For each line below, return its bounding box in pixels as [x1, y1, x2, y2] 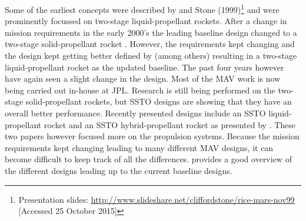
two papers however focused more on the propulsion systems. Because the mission [5, 130, 300, 142]
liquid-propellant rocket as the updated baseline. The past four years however [5, 61, 284, 73]
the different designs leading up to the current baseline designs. [5, 164, 232, 176]
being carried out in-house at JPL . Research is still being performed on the [5, 83, 275, 96]
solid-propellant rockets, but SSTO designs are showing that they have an [25, 95, 292, 108]
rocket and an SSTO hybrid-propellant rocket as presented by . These [44, 118, 296, 130]
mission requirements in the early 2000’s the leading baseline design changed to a [5, 26, 297, 38]
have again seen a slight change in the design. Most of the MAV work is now [5, 72, 281, 85]
